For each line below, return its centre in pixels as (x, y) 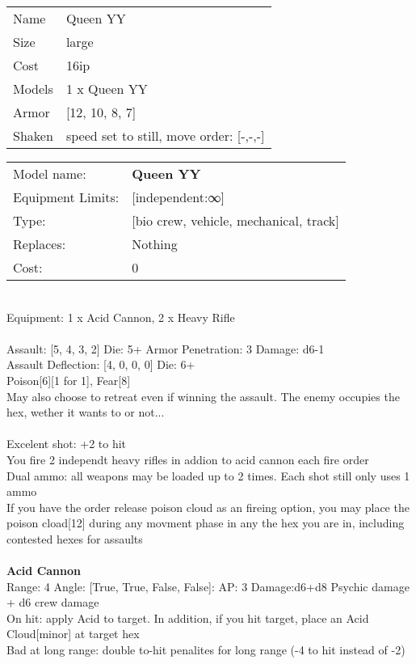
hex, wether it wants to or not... (86, 412)
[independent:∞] (178, 197)
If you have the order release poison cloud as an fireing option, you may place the (208, 507)
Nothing (155, 244)
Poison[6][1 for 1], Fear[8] (69, 380)
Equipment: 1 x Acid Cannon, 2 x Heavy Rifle (121, 317)
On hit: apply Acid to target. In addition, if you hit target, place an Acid (188, 617)
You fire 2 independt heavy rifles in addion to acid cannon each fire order (188, 459)
